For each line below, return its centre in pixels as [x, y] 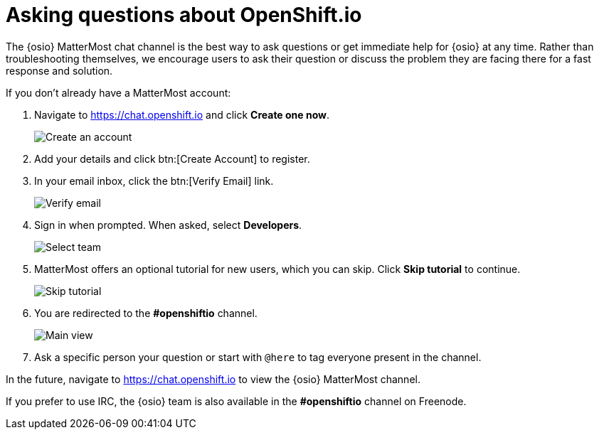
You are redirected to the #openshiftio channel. [146, 313]
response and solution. [59, 70]
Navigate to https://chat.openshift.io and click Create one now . [182, 114]
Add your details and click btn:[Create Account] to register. [172, 159]
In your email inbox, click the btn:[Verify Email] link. [154, 181]
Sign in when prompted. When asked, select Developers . [168, 225]
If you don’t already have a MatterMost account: [118, 92]
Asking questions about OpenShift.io [184, 15]
